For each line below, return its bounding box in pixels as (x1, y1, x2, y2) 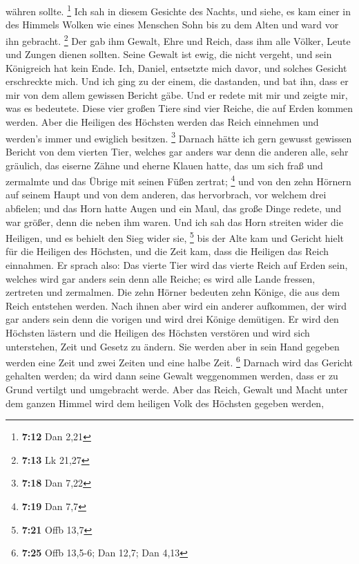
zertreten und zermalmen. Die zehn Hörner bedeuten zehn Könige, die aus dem (6, 285, 340, 299)
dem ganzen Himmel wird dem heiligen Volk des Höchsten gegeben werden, (6, 395, 324, 410)
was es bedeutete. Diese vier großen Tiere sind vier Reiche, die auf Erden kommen (6, 101, 353, 115)
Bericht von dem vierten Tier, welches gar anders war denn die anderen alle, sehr (6, 144, 349, 158)
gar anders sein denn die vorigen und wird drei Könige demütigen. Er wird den (6, 312, 339, 326)
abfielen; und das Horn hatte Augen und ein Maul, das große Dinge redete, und (6, 200, 342, 215)
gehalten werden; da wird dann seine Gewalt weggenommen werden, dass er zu (6, 368, 338, 383)
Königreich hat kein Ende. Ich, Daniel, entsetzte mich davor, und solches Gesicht (6, 60, 347, 75)
